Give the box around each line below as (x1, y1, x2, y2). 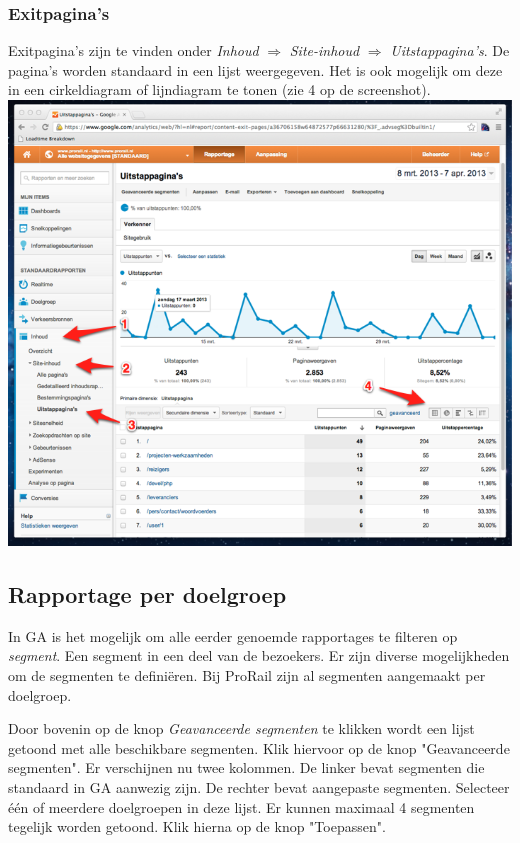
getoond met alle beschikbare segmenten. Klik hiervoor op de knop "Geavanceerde (8, 737, 510, 758)
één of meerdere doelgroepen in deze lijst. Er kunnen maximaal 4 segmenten (8, 796, 475, 817)
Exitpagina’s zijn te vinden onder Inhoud (8, 40, 259, 61)
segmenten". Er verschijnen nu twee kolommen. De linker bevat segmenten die (8, 757, 485, 778)
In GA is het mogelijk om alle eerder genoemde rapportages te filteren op (8, 625, 458, 646)
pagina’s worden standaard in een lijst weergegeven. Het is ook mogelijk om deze (8, 59, 503, 80)
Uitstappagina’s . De (390, 40, 510, 61)
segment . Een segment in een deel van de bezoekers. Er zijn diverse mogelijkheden (8, 645, 510, 666)
